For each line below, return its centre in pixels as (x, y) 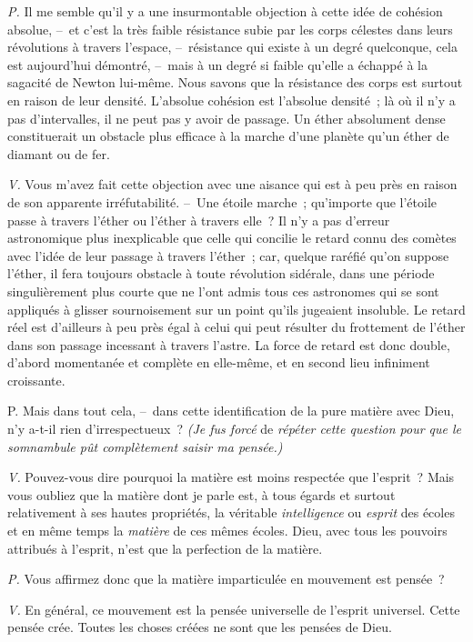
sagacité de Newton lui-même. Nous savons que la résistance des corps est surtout (235, 82)
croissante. (36, 380)
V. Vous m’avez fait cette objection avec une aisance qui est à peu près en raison (232, 184)
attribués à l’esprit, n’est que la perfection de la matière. (165, 548)
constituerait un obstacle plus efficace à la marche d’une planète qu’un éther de (228, 136)
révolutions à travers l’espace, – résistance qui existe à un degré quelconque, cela (232, 47)
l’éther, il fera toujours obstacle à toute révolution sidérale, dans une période (221, 273)
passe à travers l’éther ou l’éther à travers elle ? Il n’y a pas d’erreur (199, 220)
